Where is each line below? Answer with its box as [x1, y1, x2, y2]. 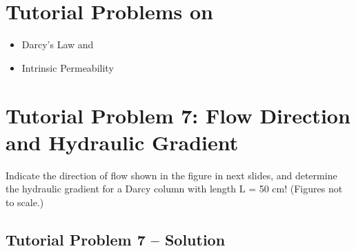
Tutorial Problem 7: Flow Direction [6, 101, 350, 129]
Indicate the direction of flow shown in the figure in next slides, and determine [6, 168, 337, 182]
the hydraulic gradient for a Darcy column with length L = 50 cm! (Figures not [6, 181, 343, 196]
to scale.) [6, 194, 44, 209]
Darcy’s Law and [21, 37, 94, 52]
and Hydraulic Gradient [6, 128, 239, 156]
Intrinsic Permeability [21, 60, 114, 74]
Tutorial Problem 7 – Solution [6, 228, 226, 250]
